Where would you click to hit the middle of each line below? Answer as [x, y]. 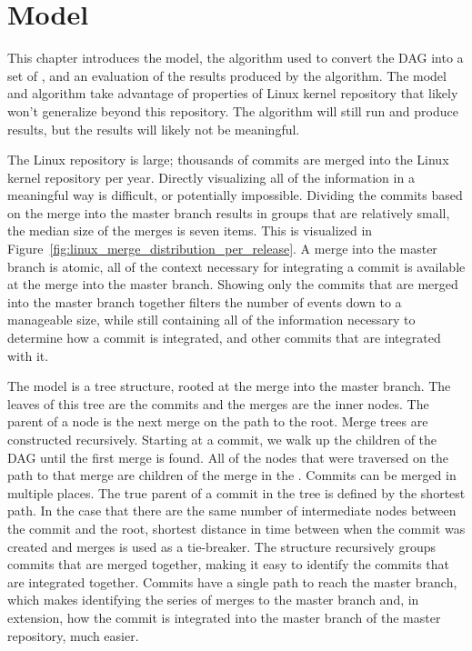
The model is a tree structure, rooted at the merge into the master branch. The [229, 386]
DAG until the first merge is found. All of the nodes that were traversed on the [228, 457]
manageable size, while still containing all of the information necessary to [211, 320]
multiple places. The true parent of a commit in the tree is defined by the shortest [236, 492]
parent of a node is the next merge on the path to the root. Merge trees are [218, 421]
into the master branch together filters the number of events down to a [205, 301]
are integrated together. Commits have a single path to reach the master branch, [232, 581]
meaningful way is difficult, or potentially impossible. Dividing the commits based [235, 195]
